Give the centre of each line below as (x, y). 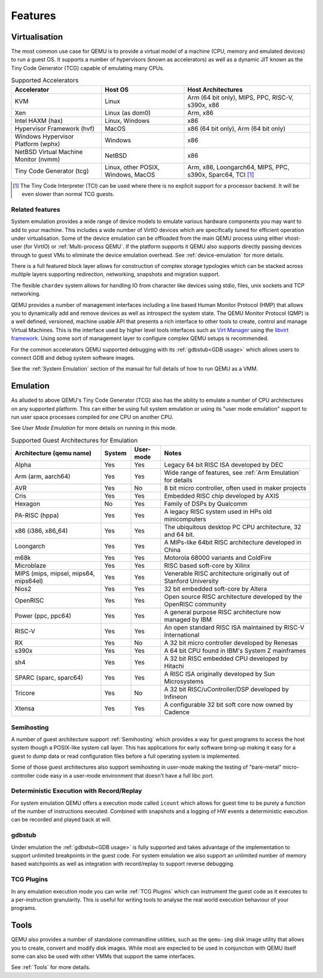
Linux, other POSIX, (132, 167)
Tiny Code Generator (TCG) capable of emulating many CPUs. (88, 68)
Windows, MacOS (130, 174)
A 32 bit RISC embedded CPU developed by (226, 658)
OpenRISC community (195, 604)
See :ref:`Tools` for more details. (51, 967)
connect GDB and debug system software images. (73, 358)
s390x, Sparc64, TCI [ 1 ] (221, 174)
